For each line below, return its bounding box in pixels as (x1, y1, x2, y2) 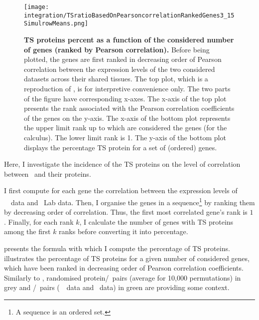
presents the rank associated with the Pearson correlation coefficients (24, 103, 235, 113)
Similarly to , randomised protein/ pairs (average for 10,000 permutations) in (4, 272, 241, 283)
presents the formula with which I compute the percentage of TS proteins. (4, 243, 230, 253)
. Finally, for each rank (4, 216, 74, 227)
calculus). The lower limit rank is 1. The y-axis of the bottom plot (24, 132, 226, 142)
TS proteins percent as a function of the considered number (24, 34, 234, 44)
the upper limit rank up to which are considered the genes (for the (24, 122, 227, 133)
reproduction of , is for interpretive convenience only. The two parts (24, 83, 231, 93)
